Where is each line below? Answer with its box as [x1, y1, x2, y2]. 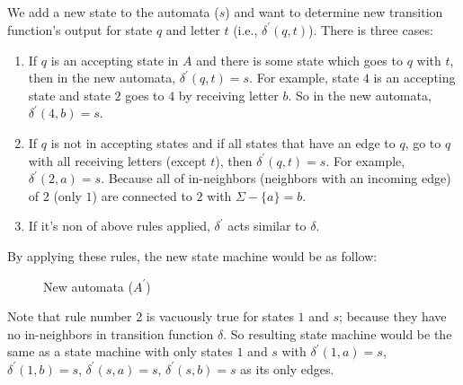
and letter [165, 20, 220, 39]
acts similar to [227, 216, 307, 235]
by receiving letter [178, 85, 279, 104]
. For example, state [249, 68, 360, 87]
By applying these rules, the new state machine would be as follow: [7, 246, 378, 265]
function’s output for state [7, 20, 153, 39]
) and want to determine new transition [225, 3, 443, 22]
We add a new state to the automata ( [7, 3, 219, 22]
